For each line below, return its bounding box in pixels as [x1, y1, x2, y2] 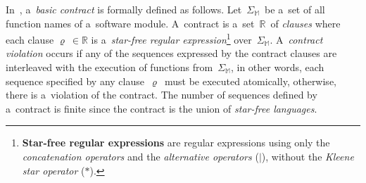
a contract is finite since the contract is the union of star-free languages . [6, 101, 317, 115]
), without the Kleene [261, 149, 354, 163]
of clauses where [270, 15, 341, 30]
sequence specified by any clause [6, 73, 144, 88]
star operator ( [22, 163, 85, 177]
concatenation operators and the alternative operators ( [22, 149, 259, 163]
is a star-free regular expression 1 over [91, 30, 252, 46]
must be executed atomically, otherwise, [164, 73, 336, 88]
